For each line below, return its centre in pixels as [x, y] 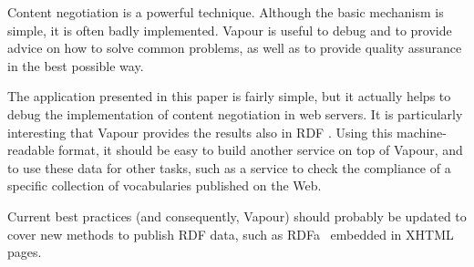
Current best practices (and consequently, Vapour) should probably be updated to [237, 216]
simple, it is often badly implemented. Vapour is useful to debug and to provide [230, 30]
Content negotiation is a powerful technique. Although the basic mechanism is [226, 12]
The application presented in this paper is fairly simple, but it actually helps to [229, 96]
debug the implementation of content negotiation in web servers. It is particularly [235, 113]
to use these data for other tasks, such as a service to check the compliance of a [229, 167]
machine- [422, 132]
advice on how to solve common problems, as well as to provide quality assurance [235, 48]
